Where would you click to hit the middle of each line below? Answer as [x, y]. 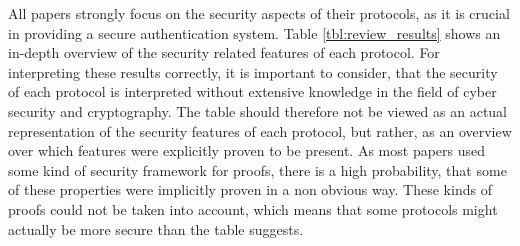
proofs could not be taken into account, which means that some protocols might [253, 208]
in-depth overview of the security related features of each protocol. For [224, 52]
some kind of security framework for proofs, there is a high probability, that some [257, 169]
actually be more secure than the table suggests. [156, 228]
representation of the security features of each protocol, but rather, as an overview [260, 130]
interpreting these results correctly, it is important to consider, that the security [253, 71]
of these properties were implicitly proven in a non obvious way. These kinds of [250, 189]
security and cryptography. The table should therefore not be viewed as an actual [257, 110]
